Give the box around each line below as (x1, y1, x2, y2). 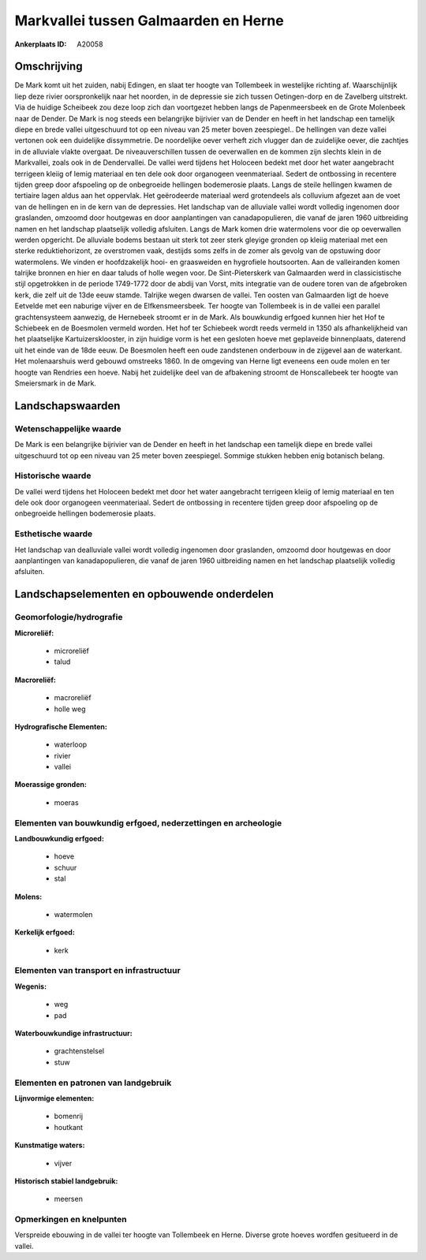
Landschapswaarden (14, 399, 121, 412)
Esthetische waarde (14, 528, 93, 539)
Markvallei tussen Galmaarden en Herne (14, 12, 284, 29)
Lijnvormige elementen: (14, 1093, 95, 1103)
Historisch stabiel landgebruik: (14, 1176, 118, 1186)
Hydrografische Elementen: (14, 721, 108, 731)
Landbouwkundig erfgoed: (14, 833, 104, 843)
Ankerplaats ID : (14, 39, 67, 49)
